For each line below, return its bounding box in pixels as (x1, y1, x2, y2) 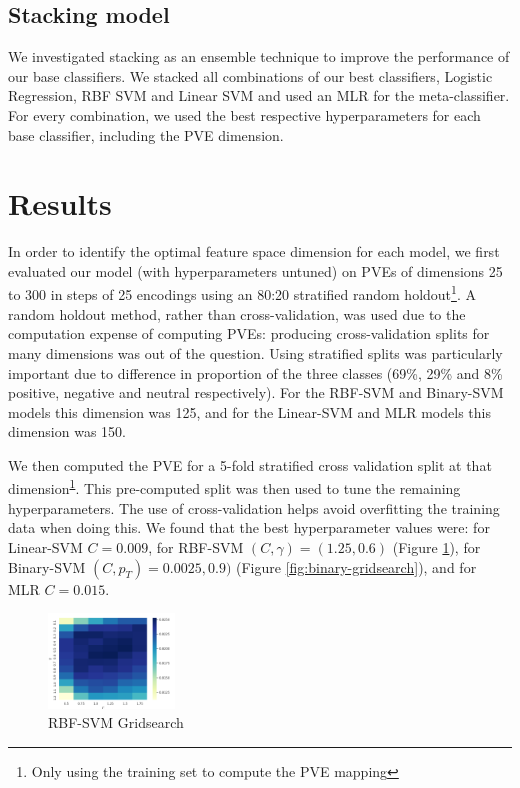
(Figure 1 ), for (392, 536, 481, 557)
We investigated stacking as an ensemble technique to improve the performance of (8, 46, 510, 67)
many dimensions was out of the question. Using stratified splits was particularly (8, 342, 503, 363)
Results (8, 183, 112, 224)
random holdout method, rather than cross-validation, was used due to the (8, 303, 466, 324)
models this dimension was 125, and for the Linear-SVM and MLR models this (8, 401, 491, 422)
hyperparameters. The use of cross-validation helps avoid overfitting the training (8, 497, 500, 518)
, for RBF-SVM (148, 536, 244, 557)
